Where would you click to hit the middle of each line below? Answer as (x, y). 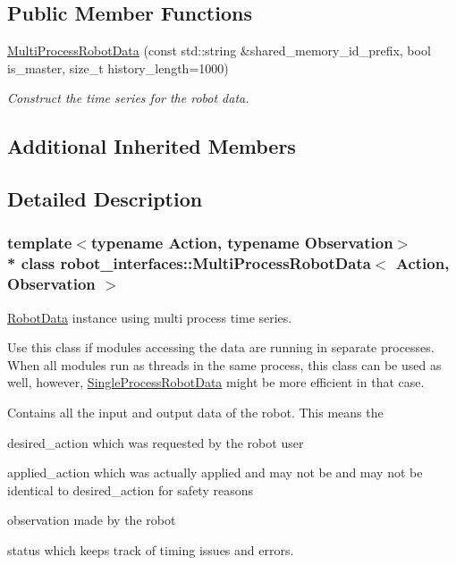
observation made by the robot (92, 520)
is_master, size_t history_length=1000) (118, 67)
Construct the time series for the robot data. (128, 98)
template (40, 243)
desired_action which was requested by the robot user (156, 442)
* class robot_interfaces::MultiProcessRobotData (189, 263)
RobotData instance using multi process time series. (150, 317)
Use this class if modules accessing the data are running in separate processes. (221, 347)
